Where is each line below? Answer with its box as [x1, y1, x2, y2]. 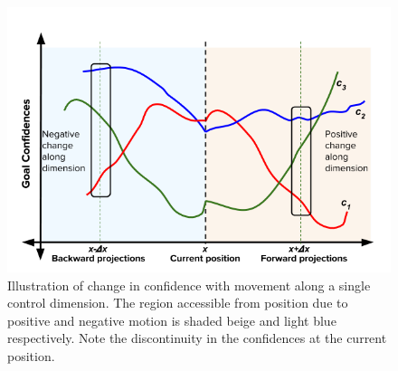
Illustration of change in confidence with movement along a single [7, 275, 371, 294]
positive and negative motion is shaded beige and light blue [7, 310, 336, 329]
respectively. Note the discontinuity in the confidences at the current [7, 328, 387, 347]
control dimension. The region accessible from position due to [7, 293, 348, 312]
